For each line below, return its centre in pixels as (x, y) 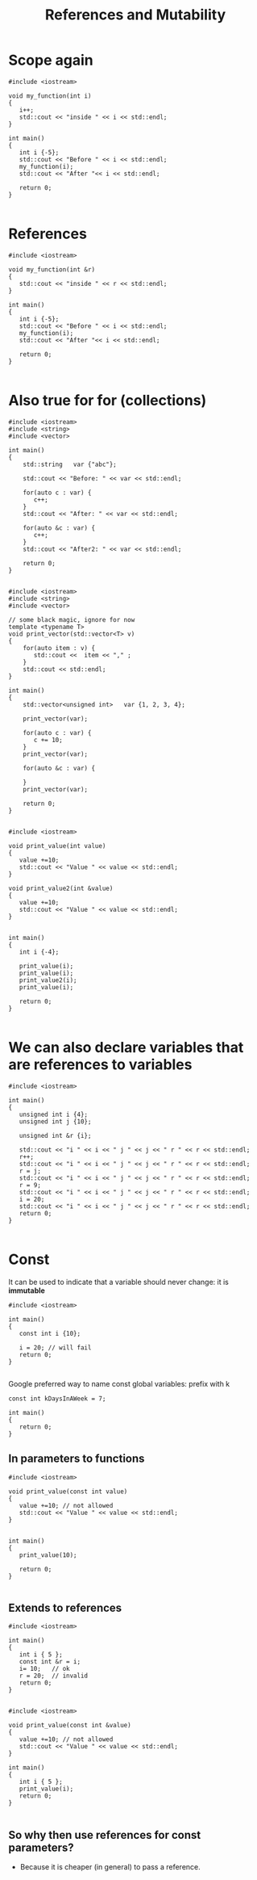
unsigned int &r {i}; (55, 1135)
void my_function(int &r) (52, 269)
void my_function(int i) (50, 96)
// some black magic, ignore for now (72, 619)
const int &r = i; (50, 1662)
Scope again (51, 60)
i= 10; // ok (44, 1669)
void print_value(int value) (57, 846)
